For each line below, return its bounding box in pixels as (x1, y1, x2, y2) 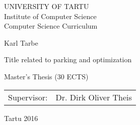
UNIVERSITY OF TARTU (4, 1, 89, 11)
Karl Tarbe (4, 37, 38, 48)
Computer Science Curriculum (4, 21, 98, 31)
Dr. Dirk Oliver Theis (55, 91, 132, 103)
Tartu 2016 (4, 112, 38, 123)
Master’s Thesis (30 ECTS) (4, 71, 89, 81)
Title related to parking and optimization (4, 54, 132, 65)
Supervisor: (8, 91, 48, 103)
